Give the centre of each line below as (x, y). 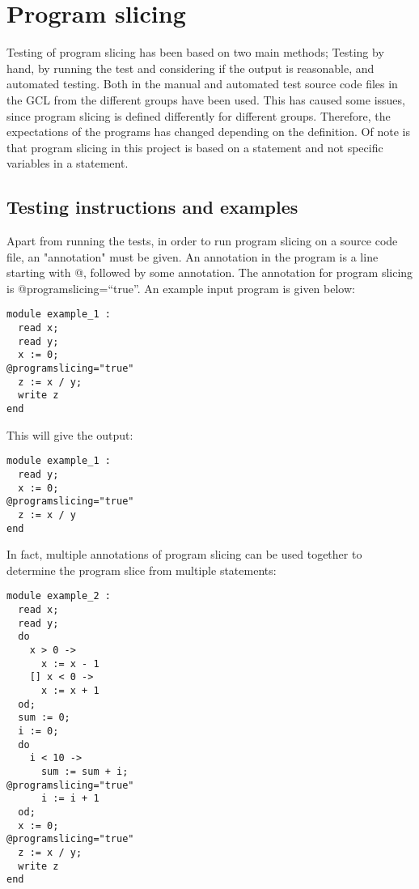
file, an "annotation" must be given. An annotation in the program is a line (193, 256)
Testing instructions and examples (152, 207)
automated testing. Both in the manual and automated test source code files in (202, 84)
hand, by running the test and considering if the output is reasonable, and (190, 68)
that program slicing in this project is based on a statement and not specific (195, 147)
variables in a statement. (68, 163)
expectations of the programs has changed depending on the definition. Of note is (208, 132)
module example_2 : (59, 596)
